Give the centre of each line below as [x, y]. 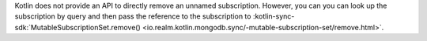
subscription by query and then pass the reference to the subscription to [133, 16]
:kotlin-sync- [274, 16]
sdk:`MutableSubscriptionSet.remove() [78, 27]
